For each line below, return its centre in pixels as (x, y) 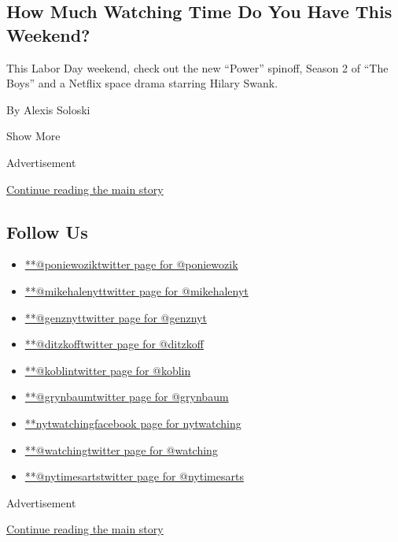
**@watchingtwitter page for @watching (121, 449)
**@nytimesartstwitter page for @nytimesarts (134, 476)
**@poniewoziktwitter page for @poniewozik (131, 264)
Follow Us (47, 231)
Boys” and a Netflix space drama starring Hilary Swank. (142, 83)
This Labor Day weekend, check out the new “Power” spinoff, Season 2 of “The (197, 67)
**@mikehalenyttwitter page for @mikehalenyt (136, 290)
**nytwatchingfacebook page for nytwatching (133, 423)
